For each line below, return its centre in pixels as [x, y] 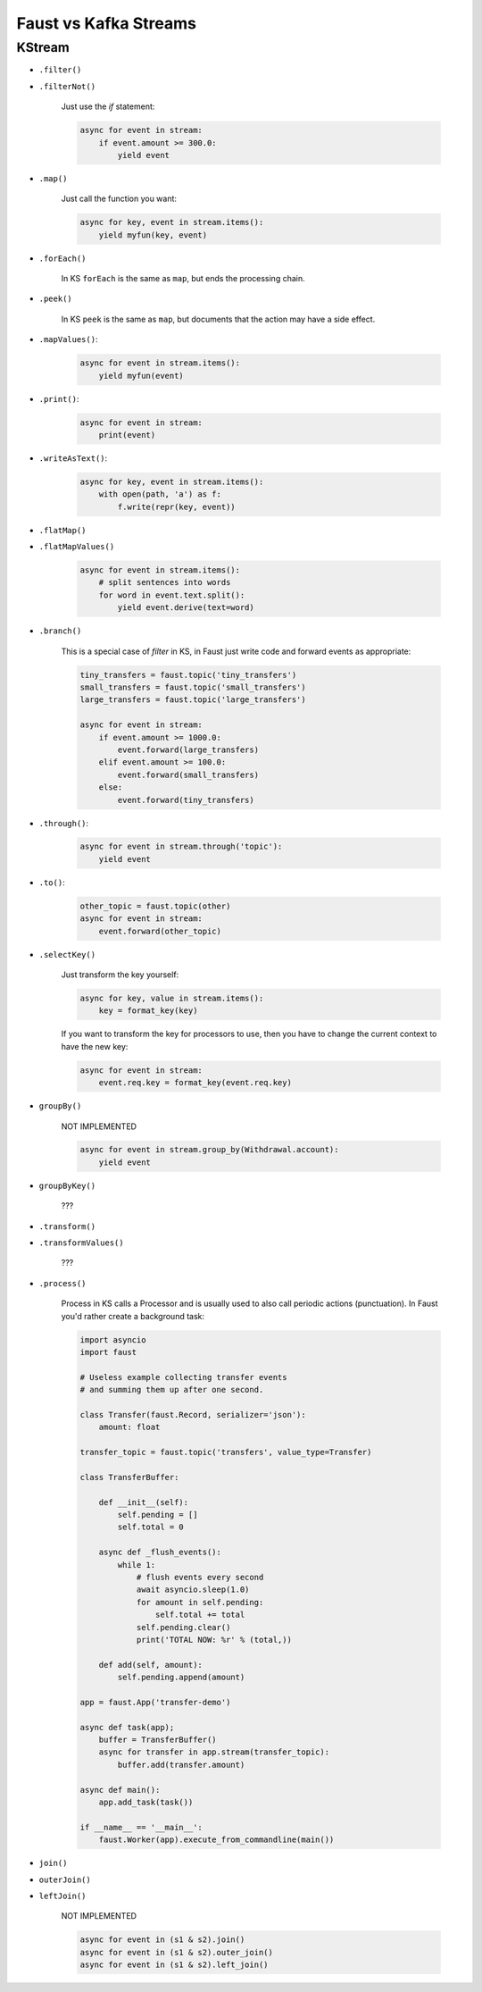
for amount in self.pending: [200, 1602]
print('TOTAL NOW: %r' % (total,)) [214, 1640]
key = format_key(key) [148, 1011]
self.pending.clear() [183, 1627]
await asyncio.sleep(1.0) [193, 1590]
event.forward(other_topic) [160, 931]
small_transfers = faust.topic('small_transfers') [193, 687]
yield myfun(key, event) [153, 235]
